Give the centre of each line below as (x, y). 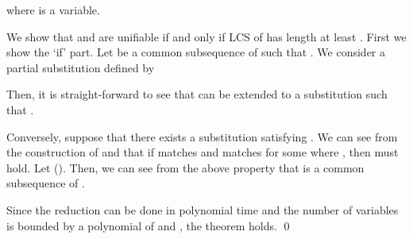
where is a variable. (53, 10)
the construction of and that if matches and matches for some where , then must (203, 152)
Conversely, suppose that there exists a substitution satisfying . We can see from (202, 136)
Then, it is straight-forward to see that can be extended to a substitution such (197, 94)
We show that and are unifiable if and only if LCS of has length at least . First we (206, 36)
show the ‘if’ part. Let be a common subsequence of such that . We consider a (196, 52)
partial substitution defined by (81, 67)
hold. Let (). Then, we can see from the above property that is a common (185, 167)
